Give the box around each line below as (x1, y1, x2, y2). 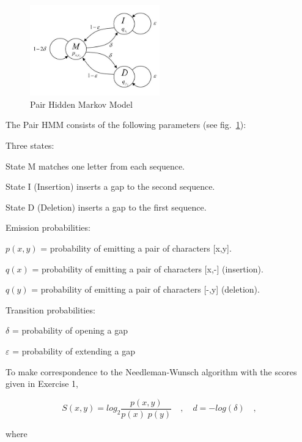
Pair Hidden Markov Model (30, 97, 133, 110)
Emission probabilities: (6, 221, 90, 234)
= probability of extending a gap (12, 344, 135, 357)
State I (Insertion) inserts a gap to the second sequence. (6, 180, 215, 193)
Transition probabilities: (6, 303, 95, 316)
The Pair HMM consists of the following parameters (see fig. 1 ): (6, 118, 246, 131)
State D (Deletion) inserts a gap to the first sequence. (6, 200, 207, 213)
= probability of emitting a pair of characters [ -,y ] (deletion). (31, 283, 260, 296)
